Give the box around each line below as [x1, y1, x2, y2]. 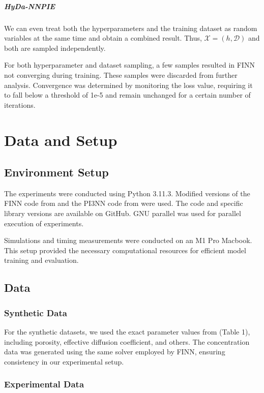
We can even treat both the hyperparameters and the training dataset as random [4, 22, 257, 33]
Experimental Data [4, 378, 84, 390]
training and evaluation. [4, 255, 79, 265]
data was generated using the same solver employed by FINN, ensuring [4, 346, 225, 357]
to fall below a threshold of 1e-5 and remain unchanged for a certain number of [4, 89, 251, 100]
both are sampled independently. [4, 42, 106, 53]
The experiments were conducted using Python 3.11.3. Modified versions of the [4, 188, 250, 198]
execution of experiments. [4, 218, 84, 228]
